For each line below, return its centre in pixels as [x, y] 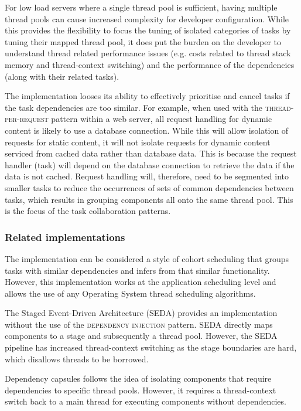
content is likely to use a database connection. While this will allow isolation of [147, 130]
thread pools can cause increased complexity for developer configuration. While [147, 18]
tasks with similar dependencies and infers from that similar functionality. [137, 270]
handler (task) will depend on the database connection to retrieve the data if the [150, 164]
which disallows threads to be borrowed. [77, 359]
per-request [27, 119]
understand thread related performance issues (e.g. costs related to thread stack [148, 53]
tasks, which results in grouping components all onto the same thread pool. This [149, 199]
